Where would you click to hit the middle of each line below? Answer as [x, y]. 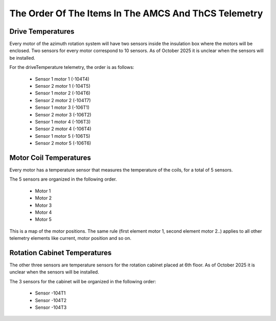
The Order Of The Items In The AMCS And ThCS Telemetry [136, 13]
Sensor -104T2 [51, 300]
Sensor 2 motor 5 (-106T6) [63, 143]
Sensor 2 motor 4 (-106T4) [63, 129]
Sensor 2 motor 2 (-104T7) [63, 100]
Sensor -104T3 [51, 307]
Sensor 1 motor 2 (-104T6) [63, 93]
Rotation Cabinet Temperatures [61, 253]
